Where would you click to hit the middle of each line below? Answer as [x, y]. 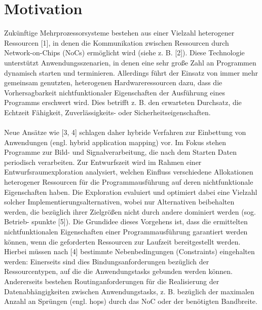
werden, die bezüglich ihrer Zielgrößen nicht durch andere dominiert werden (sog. [130, 211]
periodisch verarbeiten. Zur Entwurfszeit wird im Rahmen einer [103, 162]
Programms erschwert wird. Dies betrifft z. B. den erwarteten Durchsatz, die [123, 102]
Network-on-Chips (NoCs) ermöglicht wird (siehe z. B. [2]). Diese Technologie [124, 53]
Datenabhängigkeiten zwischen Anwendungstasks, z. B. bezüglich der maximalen [129, 291]
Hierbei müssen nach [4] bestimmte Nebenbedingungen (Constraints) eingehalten [129, 251]
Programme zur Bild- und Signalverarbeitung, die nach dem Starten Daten [120, 152]
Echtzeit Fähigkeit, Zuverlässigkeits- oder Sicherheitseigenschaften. [107, 112]
